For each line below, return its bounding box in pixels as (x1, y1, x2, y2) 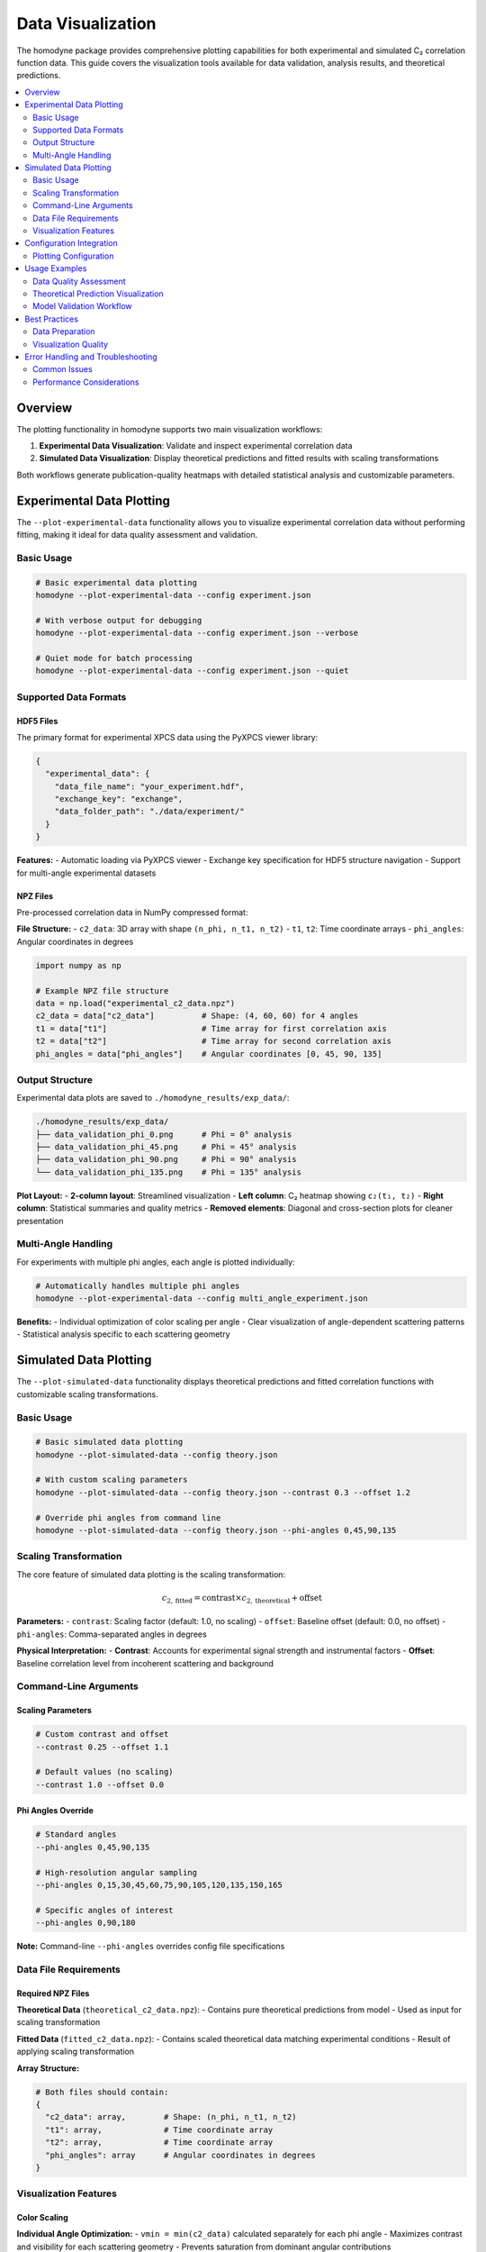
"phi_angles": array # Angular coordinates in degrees (45, 2149, 316, 2160)
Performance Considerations (32, 377, 139, 387)
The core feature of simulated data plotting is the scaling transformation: (16, 1568, 286, 1580)
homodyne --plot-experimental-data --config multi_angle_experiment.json (35, 1294, 368, 1303)
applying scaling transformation (16, 2046, 135, 2057)
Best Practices (24, 313, 78, 324)
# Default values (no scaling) (35, 1766, 175, 1777)
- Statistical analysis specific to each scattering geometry (16, 1329, 230, 1339)
